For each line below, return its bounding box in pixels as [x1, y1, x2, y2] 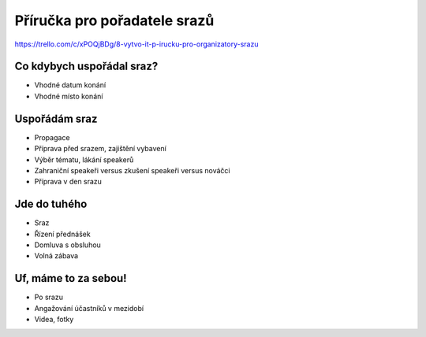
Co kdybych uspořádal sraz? [14, 60, 159, 73]
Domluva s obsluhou [34, 240, 102, 250]
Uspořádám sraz [14, 112, 98, 125]
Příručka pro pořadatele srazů [14, 12, 215, 29]
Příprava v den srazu [34, 177, 103, 187]
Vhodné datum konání [34, 80, 106, 90]
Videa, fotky [34, 315, 74, 324]
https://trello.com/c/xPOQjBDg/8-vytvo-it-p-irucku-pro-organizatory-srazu [14, 39, 259, 49]
